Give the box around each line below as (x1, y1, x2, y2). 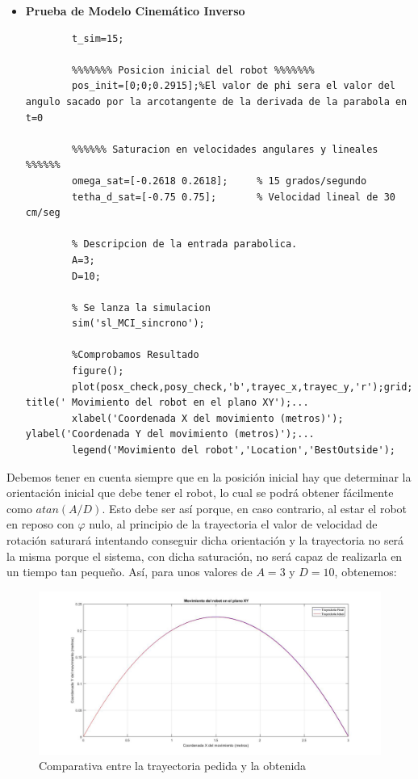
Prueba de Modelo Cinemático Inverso (25, 2, 245, 19)
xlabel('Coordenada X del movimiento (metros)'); (72, 412, 344, 424)
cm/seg (25, 207, 61, 219)
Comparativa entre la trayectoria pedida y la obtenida (39, 757, 307, 774)
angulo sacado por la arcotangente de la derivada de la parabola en (25, 95, 408, 107)
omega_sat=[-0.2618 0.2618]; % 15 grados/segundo (72, 175, 367, 187)
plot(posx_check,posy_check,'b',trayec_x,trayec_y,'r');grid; (72, 381, 413, 393)
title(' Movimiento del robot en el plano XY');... (25, 397, 309, 409)
